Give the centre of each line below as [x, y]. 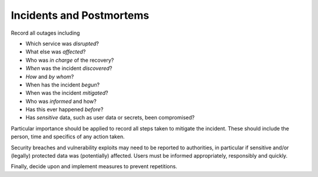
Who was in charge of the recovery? [70, 60]
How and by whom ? [50, 76]
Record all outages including [45, 33]
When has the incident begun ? [63, 85]
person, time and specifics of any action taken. [68, 137]
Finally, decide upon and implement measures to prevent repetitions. [94, 166]
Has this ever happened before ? [64, 109]
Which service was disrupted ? [62, 44]
